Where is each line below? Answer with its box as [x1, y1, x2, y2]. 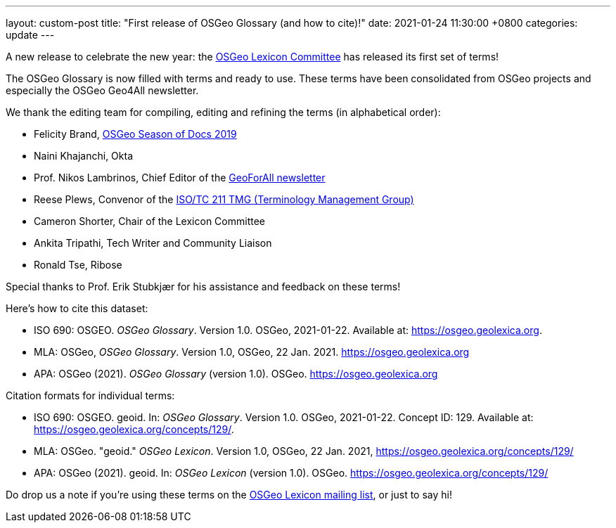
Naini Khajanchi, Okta [34, 150, 134, 162]
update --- [6, 29, 55, 41]
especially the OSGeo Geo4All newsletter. [6, 84, 199, 96]
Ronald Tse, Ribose [34, 259, 122, 271]
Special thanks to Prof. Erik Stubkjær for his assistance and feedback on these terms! [6, 281, 401, 292]
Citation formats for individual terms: [6, 389, 175, 401]
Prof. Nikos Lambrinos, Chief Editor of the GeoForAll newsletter [34, 172, 326, 183]
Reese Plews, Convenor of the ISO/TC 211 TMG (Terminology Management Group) [34, 193, 414, 205]
